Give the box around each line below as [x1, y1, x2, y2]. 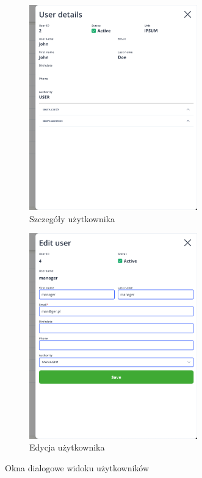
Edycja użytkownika [29, 441, 105, 454]
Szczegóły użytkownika [29, 212, 115, 225]
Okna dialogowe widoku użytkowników [5, 461, 150, 474]
